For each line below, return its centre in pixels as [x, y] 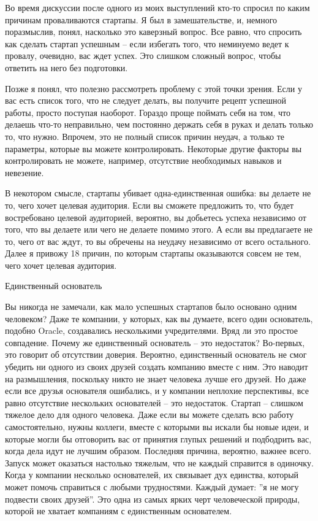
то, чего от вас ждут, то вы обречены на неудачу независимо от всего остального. [158, 241]
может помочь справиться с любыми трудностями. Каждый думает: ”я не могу [152, 486]
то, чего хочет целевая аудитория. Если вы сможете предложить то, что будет [150, 205]
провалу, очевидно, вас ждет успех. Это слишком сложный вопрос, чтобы [143, 56]
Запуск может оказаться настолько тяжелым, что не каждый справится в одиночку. [159, 462]
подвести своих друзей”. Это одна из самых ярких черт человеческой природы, [153, 499]
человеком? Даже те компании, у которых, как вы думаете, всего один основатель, [159, 318]
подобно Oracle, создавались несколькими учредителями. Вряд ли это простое [151, 330]
